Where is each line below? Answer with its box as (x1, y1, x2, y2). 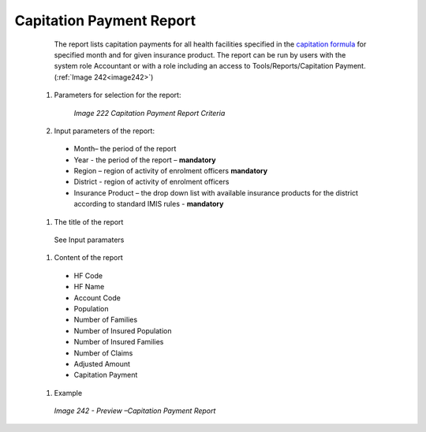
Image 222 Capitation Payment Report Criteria (73, 108, 226, 117)
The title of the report (54, 217, 124, 226)
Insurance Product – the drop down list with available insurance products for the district (73, 188, 359, 197)
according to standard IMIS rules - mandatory (73, 199, 224, 209)
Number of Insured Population (73, 326, 172, 335)
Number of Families (73, 315, 138, 325)
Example (54, 388, 83, 397)
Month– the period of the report (73, 144, 177, 154)
